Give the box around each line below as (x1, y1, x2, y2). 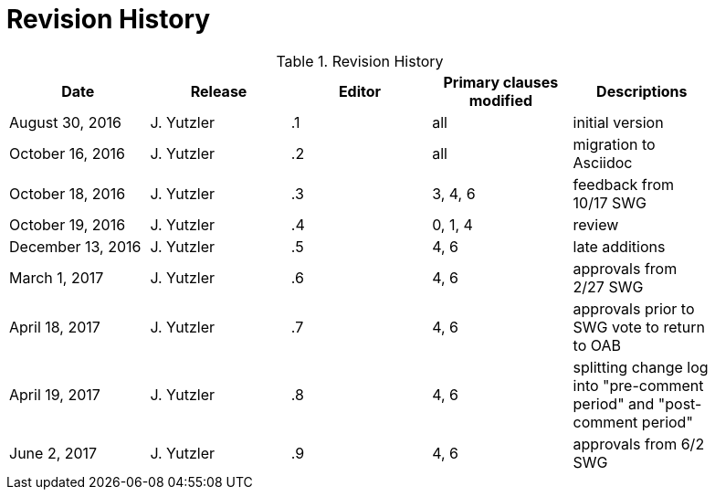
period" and (573, 394, 655, 413)
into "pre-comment (573, 375, 704, 395)
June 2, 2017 (9, 443, 98, 462)
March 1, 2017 (9, 268, 104, 287)
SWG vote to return (573, 317, 705, 336)
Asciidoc (573, 153, 633, 172)
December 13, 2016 (9, 237, 142, 256)
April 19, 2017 (9, 385, 100, 404)
